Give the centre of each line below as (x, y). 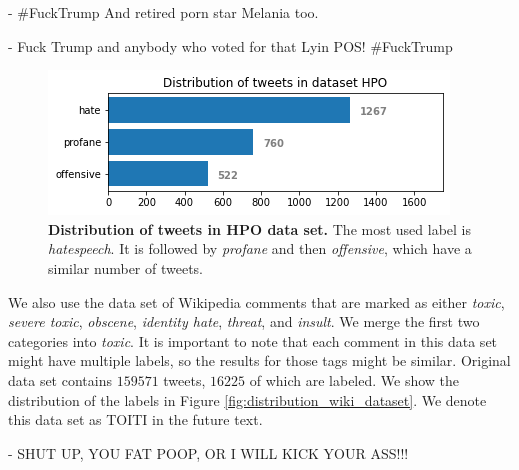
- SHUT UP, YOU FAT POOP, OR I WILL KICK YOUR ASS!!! (208, 452)
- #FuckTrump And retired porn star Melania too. (163, 12)
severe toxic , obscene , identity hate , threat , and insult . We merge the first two (244, 321)
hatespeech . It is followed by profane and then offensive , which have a (260, 248)
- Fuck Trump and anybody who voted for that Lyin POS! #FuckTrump (230, 45)
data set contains (60, 379)
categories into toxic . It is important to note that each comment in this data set (253, 340)
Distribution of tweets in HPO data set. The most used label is (260, 228)
